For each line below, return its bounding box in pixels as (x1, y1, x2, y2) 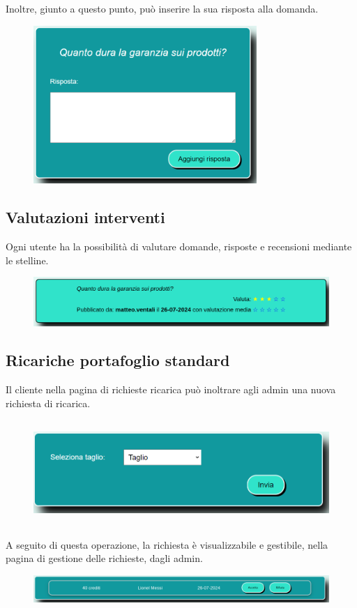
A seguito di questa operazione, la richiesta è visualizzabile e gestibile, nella (6, 537, 328, 552)
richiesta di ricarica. (6, 395, 91, 410)
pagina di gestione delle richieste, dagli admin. (6, 551, 203, 565)
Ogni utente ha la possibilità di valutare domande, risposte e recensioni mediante (6, 239, 352, 254)
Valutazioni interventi (6, 206, 165, 228)
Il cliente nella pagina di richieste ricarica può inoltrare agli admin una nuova (6, 381, 336, 396)
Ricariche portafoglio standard (6, 349, 230, 371)
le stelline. (6, 252, 49, 267)
